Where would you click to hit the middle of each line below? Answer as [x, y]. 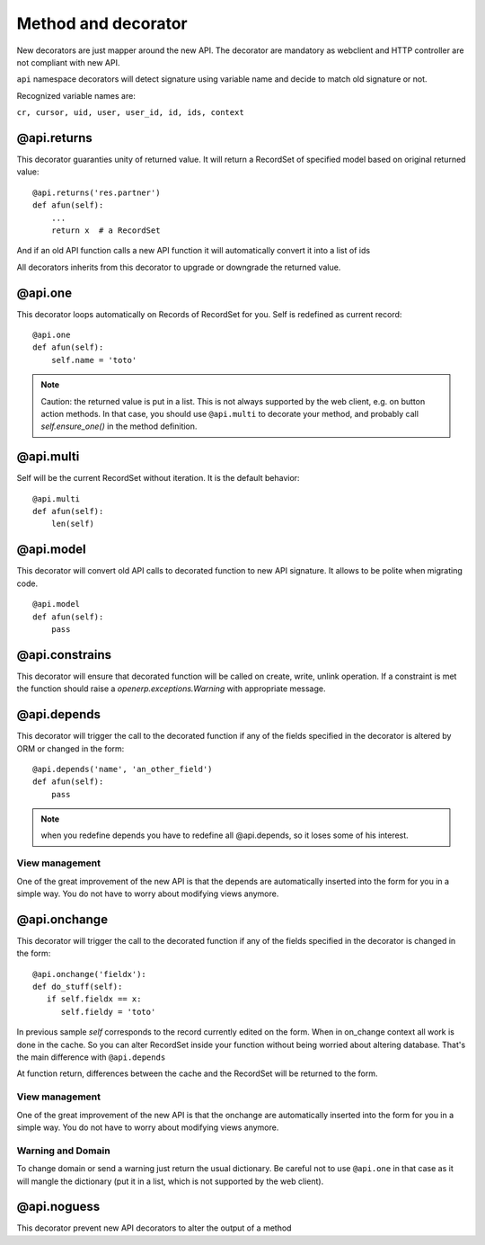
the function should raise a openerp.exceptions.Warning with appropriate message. [171, 689]
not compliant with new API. [68, 62]
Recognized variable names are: [76, 95]
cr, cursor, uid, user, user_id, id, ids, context [130, 113]
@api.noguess [58, 1207]
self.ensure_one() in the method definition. [119, 426]
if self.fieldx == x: [94, 999]
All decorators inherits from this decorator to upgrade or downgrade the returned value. [179, 267]
